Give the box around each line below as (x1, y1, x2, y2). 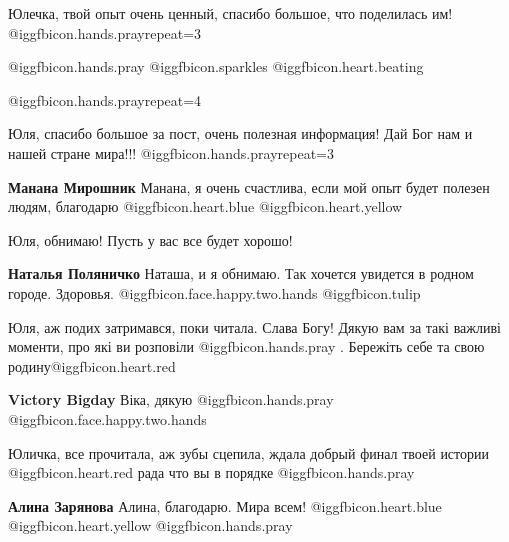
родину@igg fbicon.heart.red (8, 355, 176, 376)
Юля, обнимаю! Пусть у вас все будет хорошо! (8, 229, 293, 250)
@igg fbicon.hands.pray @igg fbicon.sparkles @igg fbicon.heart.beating (8, 56, 424, 77)
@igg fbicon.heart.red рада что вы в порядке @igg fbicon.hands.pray (8, 462, 415, 483)
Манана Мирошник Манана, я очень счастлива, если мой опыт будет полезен (8, 176, 490, 197)
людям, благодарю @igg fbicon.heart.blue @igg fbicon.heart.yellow (8, 196, 403, 217)
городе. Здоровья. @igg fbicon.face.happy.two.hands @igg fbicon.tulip (8, 282, 421, 303)
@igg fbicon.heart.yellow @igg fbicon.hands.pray (8, 515, 293, 536)
